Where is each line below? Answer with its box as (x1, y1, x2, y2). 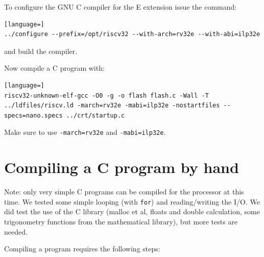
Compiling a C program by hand (4, 157, 239, 178)
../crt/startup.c (66, 111, 125, 119)
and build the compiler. (4, 45, 78, 56)
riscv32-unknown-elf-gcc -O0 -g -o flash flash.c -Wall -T (4, 92, 209, 99)
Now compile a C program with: (4, 63, 105, 73)
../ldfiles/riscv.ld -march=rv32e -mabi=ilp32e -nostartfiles (4, 102, 220, 109)
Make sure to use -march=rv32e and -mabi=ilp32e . (4, 127, 166, 137)
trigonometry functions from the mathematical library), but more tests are (4, 216, 238, 226)
